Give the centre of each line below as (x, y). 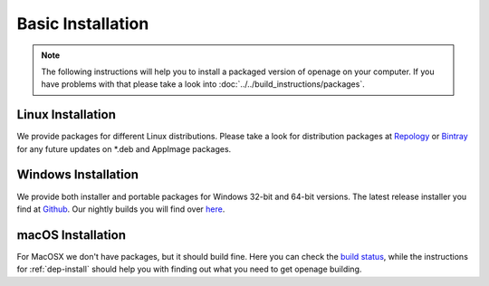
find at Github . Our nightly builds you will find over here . (121, 209)
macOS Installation (72, 235)
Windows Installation (78, 175)
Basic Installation (83, 24)
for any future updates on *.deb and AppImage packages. (124, 148)
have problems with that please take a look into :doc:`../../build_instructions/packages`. (203, 84)
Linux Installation (67, 114)
